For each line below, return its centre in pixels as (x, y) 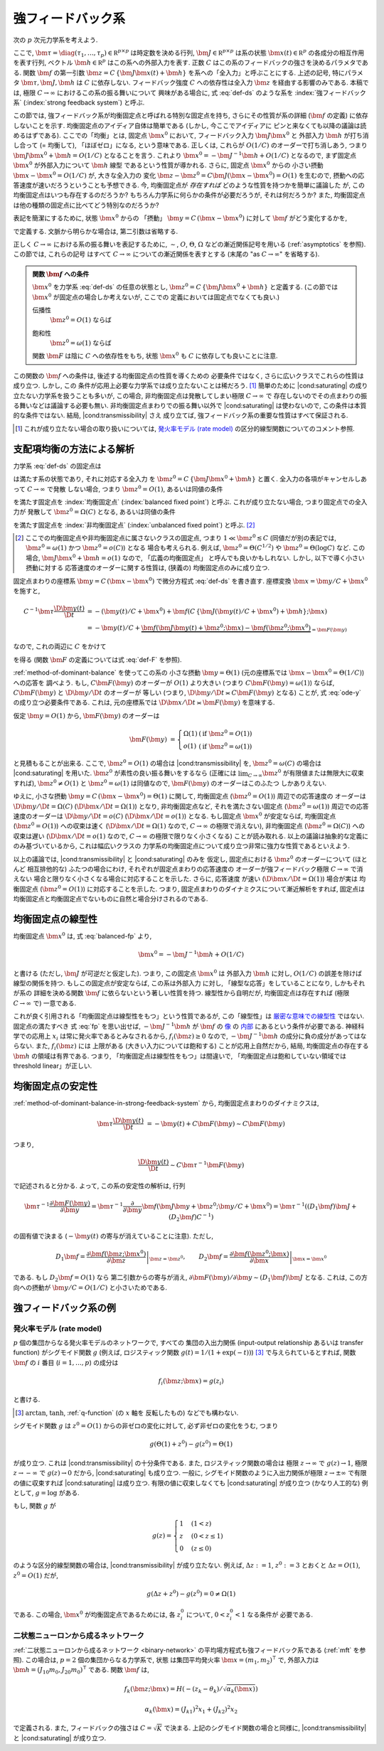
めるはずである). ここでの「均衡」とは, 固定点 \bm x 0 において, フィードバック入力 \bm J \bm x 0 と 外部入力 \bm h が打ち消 (191, 135)
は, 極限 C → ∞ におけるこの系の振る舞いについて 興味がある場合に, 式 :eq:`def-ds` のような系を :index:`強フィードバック (190, 92)
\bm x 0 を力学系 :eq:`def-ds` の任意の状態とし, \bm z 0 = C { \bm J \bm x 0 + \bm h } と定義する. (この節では (185, 287)
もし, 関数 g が (34, 1506)
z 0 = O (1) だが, (36, 1575)
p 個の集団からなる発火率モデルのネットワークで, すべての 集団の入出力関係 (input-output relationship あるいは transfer (188, 1342)
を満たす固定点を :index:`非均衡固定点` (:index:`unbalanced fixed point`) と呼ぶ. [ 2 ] (134, 525)
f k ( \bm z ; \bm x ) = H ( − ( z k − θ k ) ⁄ (173, 1690)
